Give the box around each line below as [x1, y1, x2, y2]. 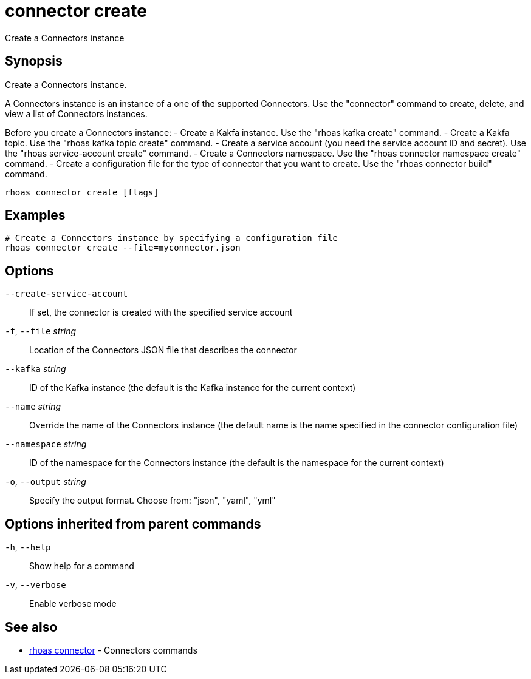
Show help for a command [29, 561, 134, 572]
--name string [5, 401, 61, 412]
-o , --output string [5, 476, 86, 487]
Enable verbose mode [29, 598, 117, 609]
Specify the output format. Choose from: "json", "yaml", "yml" [29, 495, 276, 506]
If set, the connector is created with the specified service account [29, 307, 293, 318]
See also [5, 619, 58, 635]
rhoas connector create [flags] [5, 187, 159, 197]
